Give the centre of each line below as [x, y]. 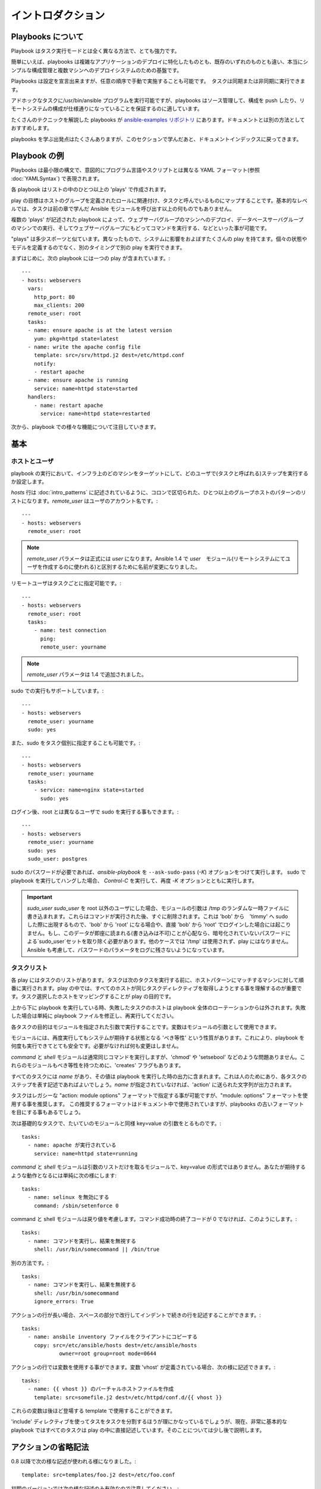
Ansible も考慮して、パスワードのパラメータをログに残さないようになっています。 [127, 949]
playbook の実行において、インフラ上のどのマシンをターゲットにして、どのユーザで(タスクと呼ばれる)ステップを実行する [160, 473]
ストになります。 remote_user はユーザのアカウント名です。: [84, 501]
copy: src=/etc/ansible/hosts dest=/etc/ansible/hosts [115, 1345]
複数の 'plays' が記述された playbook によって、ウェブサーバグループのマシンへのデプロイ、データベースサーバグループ [157, 220]
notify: [45, 364]
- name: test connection [70, 630]
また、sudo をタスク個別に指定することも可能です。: [76, 743]
